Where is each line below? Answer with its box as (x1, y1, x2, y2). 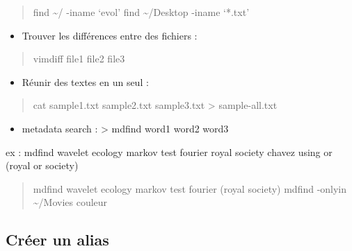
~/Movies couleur (33, 195, 108, 209)
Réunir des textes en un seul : (22, 74, 149, 89)
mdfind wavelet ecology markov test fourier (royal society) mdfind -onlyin (33, 181, 347, 196)
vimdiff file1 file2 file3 (33, 51, 125, 66)
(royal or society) (6, 158, 79, 173)
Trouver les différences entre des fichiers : (22, 28, 198, 42)
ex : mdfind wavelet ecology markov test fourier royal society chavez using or (6, 144, 333, 159)
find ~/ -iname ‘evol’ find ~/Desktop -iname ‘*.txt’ (33, 5, 250, 19)
